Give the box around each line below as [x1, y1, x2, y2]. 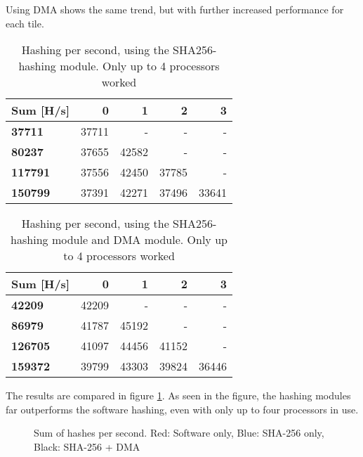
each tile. [6, 15, 44, 30]
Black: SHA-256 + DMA [34, 439, 140, 453]
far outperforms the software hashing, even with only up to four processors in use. [6, 401, 359, 416]
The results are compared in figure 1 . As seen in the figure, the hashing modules [6, 388, 351, 403]
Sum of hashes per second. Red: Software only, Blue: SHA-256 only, [34, 425, 324, 440]
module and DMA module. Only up [51, 231, 227, 248]
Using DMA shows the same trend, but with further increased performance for [6, 2, 344, 16]
